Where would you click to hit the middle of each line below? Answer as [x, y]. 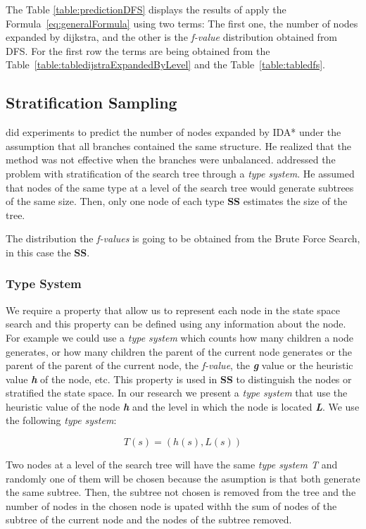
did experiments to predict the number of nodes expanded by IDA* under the [173, 132]
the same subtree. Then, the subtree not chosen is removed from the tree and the [181, 492]
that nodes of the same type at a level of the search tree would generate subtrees [180, 187]
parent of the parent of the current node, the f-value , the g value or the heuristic [179, 365]
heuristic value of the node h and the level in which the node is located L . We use [183, 406]
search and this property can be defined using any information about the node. [176, 324]
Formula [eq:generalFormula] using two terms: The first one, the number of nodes [182, 23]
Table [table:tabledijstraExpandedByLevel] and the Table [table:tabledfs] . [165, 64]
